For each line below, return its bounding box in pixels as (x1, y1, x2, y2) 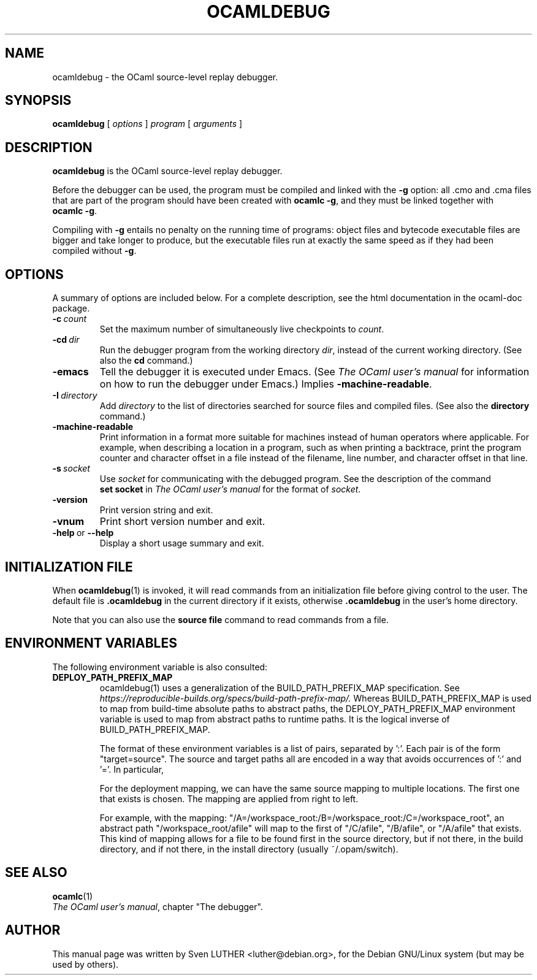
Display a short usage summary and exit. (99, 538, 264, 549)
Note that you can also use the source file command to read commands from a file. (52, 614, 389, 625)
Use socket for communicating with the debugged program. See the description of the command (99, 473, 491, 484)
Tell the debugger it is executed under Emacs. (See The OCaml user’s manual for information (99, 366, 530, 378)
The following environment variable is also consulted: (52, 661, 268, 672)
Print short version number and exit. (99, 515, 265, 528)
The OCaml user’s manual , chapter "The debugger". (52, 901, 263, 912)
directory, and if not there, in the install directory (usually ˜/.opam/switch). (99, 843, 398, 854)
